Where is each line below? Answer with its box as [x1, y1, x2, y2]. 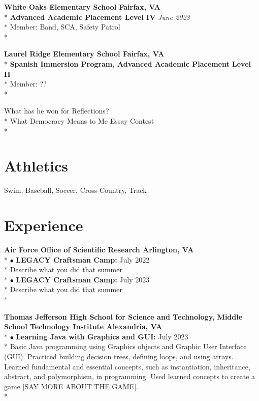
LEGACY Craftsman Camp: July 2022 [16, 254, 150, 265]
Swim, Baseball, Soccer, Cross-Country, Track [4, 185, 147, 195]
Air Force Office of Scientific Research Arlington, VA [4, 244, 194, 254]
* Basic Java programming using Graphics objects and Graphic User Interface [4, 341, 247, 352]
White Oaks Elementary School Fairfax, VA [4, 2, 160, 12]
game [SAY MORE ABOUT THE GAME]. [4, 381, 138, 391]
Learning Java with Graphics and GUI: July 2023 [16, 331, 188, 341]
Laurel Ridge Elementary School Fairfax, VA [4, 48, 165, 59]
